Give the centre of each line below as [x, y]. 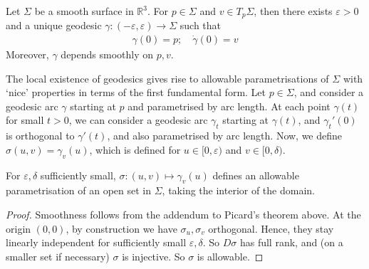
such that [201, 25]
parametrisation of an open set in [79, 190]
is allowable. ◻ [230, 256]
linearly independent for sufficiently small [96, 242]
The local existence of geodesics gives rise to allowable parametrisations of [167, 78]
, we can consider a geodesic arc [138, 120]
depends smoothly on [107, 54]
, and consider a [329, 92]
